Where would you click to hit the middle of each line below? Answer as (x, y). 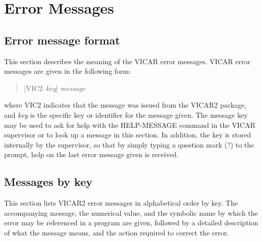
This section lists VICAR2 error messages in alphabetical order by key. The (121, 203)
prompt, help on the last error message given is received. (91, 154)
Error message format (62, 40)
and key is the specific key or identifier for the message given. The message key (126, 114)
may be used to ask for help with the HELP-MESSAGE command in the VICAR (130, 125)
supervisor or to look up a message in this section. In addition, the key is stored (128, 135)
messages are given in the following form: (68, 71)
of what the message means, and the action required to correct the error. (117, 232)
